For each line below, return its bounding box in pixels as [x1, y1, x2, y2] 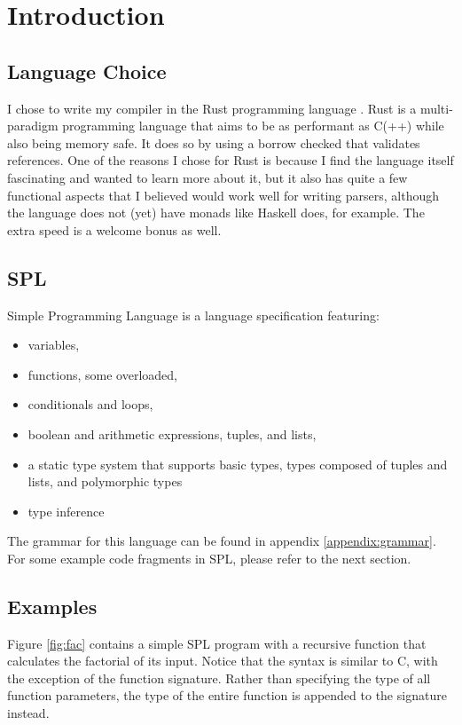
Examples [7, 592, 98, 619]
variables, [27, 335, 80, 354]
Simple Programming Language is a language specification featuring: [7, 305, 380, 324]
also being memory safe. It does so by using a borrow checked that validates [7, 133, 420, 152]
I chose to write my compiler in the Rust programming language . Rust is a [7, 99, 417, 117]
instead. [7, 704, 50, 722]
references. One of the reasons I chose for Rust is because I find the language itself [7, 151, 454, 169]
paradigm [7, 116, 59, 135]
